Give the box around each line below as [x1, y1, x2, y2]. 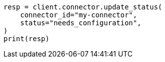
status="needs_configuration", [20, 19, 142, 27]
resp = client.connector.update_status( [3, 3, 163, 11]
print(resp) [3, 35, 50, 43]
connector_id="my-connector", [20, 11, 137, 19]
